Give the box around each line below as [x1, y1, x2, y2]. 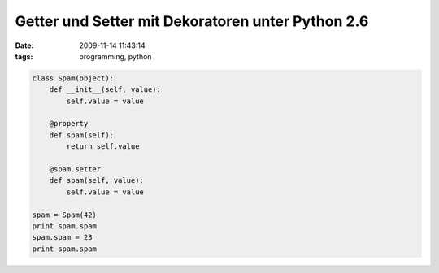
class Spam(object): [32, 73, 114, 83]
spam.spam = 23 [32, 232, 93, 242]
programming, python [79, 51, 152, 61]
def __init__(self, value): [49, 85, 162, 94]
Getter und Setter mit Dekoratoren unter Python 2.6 [15, 12, 369, 30]
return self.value [66, 142, 140, 151]
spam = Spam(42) [32, 210, 98, 219]
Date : [15, 41, 34, 50]
